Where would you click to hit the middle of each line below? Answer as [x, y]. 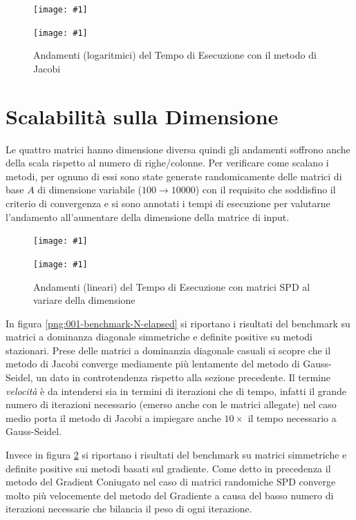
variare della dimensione [84, 300]
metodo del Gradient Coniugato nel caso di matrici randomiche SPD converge [171, 482]
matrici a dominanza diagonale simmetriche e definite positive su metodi [159, 337]
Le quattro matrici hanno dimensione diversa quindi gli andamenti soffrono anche [178, 149]
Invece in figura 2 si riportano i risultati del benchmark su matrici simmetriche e [176, 455]
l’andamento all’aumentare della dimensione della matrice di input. [148, 216]
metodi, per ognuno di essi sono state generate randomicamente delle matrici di [174, 176]
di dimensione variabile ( [90, 190]
